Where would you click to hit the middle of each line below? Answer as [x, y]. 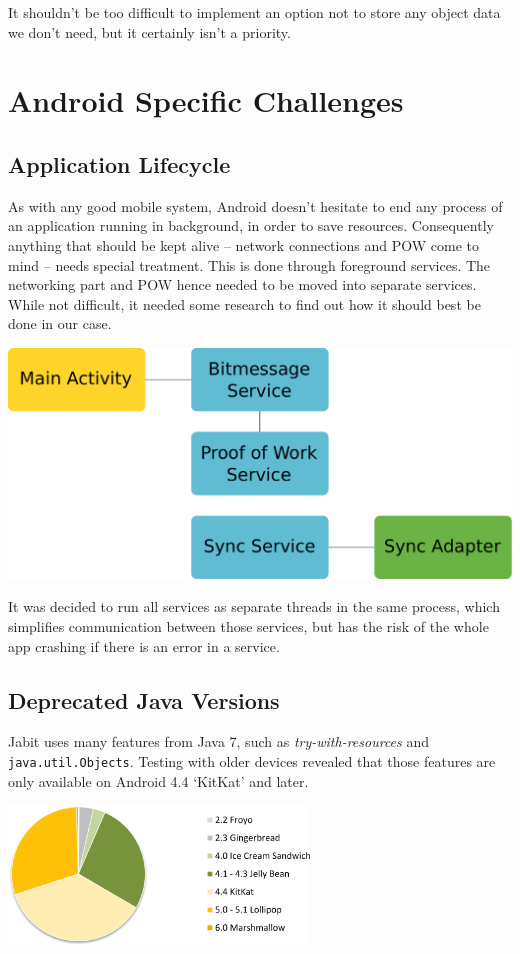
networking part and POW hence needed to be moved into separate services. [242, 284]
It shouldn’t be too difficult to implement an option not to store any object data [254, 12]
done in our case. [60, 323]
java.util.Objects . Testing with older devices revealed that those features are [252, 760]
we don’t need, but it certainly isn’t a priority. [149, 31]
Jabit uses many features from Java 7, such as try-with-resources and [219, 741]
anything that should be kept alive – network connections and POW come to [243, 244]
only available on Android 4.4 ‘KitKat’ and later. [158, 780]
